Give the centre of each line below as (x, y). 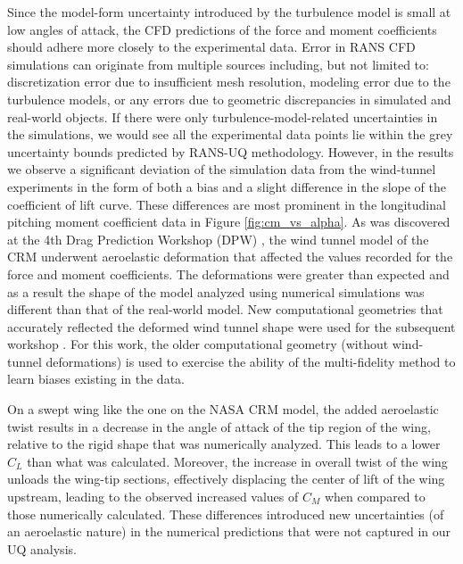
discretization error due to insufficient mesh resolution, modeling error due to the (229, 82)
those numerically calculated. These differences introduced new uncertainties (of (226, 514)
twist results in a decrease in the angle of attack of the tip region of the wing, (219, 426)
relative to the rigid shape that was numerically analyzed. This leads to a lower (224, 444)
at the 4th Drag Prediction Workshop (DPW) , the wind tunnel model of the (218, 239)
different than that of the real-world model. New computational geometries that (225, 309)
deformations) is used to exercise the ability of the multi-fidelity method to (251, 361)
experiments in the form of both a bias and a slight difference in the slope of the (227, 186)
